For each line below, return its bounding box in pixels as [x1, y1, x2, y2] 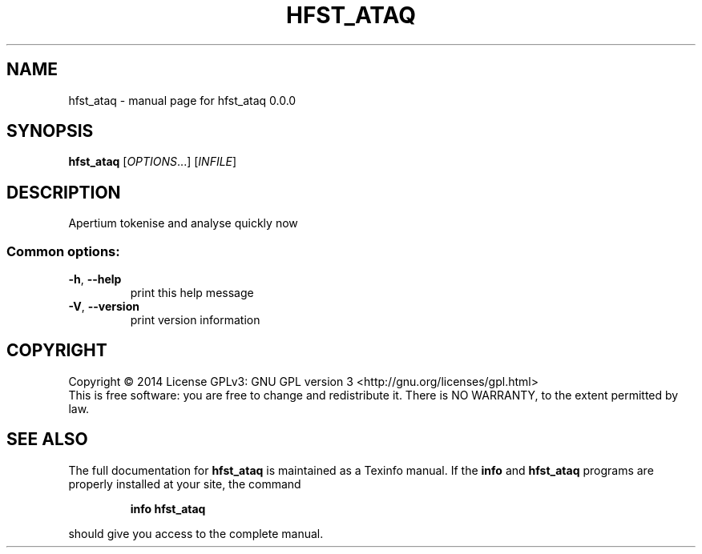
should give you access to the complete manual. [68, 526, 324, 540]
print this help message [130, 286, 254, 300]
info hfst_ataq [130, 501, 206, 516]
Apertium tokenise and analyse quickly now [68, 216, 298, 231]
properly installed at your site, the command [68, 476, 301, 491]
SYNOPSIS [6, 121, 94, 142]
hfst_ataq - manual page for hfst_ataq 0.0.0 [68, 93, 297, 107]
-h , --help [68, 272, 122, 287]
